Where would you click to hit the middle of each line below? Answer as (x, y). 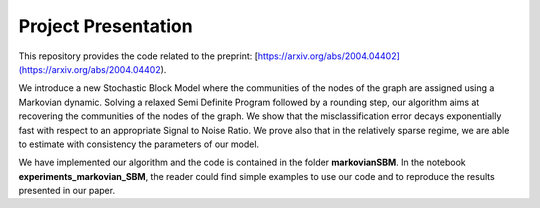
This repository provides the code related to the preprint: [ (138, 56)
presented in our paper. (66, 191)
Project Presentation (106, 26)
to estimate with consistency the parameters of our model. (139, 144)
